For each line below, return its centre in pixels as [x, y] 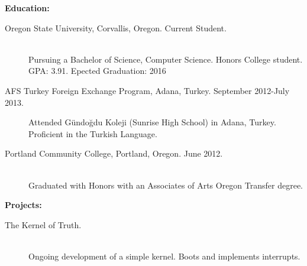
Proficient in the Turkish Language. [93, 133]
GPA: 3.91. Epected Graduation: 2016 [97, 71]
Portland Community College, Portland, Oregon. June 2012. [114, 153]
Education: [27, 8]
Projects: [23, 205]
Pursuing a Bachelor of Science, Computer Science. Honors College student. [166, 59]
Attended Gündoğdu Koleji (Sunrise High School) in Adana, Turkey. [152, 122]
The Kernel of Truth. [43, 224]
